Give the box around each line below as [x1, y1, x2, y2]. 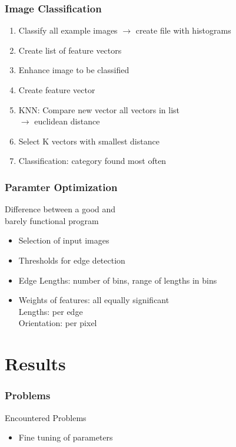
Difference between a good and [5, 203, 116, 215]
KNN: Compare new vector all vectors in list [18, 103, 180, 116]
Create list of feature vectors [18, 44, 122, 56]
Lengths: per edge [18, 305, 83, 317]
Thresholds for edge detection [18, 254, 125, 266]
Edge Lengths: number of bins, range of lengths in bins [18, 274, 217, 286]
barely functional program [5, 214, 99, 226]
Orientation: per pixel [18, 317, 97, 329]
